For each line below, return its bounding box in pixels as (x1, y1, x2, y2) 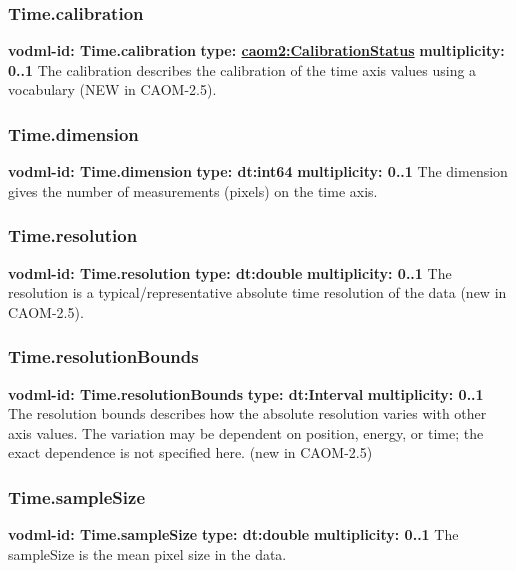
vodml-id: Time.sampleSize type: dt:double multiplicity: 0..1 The (8, 524, 459, 545)
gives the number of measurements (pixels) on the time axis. (8, 180, 378, 201)
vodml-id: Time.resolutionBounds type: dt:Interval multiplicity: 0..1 (8, 383, 484, 404)
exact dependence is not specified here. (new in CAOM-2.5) (8, 442, 373, 463)
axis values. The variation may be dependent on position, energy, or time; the (8, 422, 484, 443)
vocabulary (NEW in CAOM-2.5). (8, 79, 217, 100)
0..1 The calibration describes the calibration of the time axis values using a (8, 59, 477, 80)
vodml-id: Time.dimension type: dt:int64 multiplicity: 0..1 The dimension (8, 161, 508, 182)
